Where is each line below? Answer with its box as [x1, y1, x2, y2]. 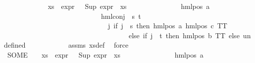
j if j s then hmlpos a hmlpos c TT [107, 20, 227, 31]
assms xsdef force [68, 40, 129, 50]
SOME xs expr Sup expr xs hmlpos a [7, 49, 204, 60]
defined [4, 40, 26, 50]
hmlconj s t [101, 10, 141, 21]
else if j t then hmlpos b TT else [128, 30, 240, 40]
